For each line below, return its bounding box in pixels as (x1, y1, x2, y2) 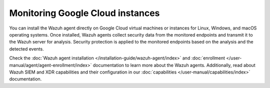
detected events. (9, 45, 44, 52)
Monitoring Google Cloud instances (9, 7, 160, 18)
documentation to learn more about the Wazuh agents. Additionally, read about (92, 62, 255, 68)
